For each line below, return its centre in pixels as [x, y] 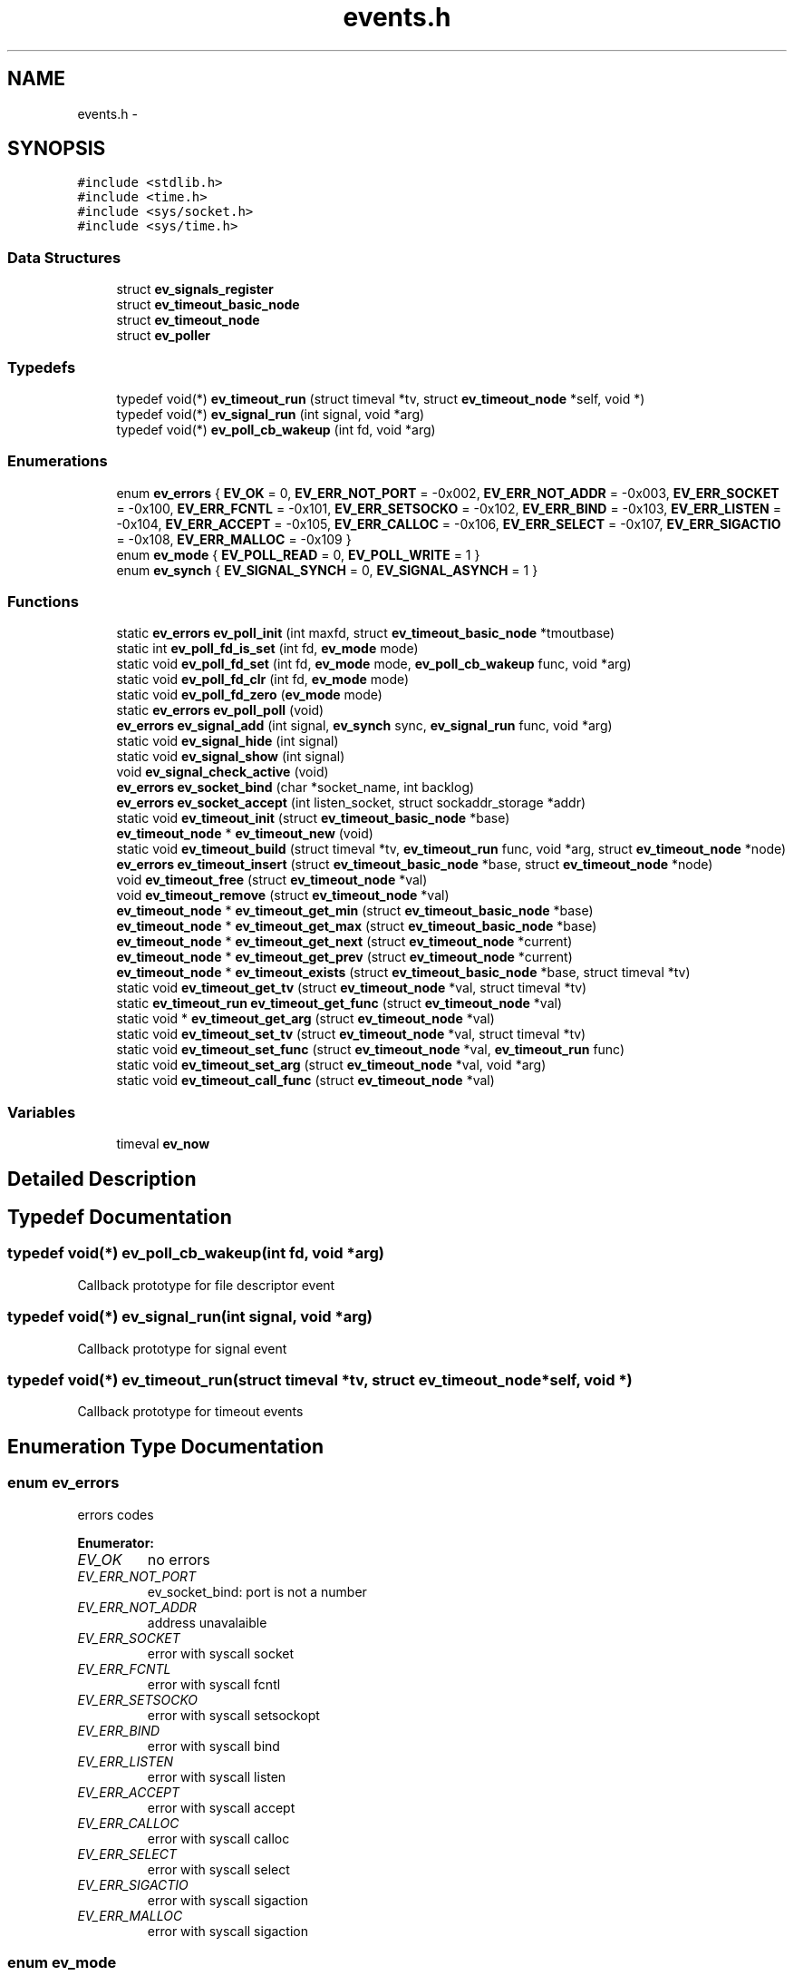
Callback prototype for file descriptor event [206, 1285]
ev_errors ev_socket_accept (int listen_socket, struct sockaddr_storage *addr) [351, 803]
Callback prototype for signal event [182, 1348]
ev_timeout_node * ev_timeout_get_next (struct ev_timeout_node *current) [344, 942]
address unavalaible [207, 1622]
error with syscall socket [220, 1653]
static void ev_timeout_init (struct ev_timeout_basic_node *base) [313, 818]
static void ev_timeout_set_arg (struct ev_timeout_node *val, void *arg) [331, 1065]
